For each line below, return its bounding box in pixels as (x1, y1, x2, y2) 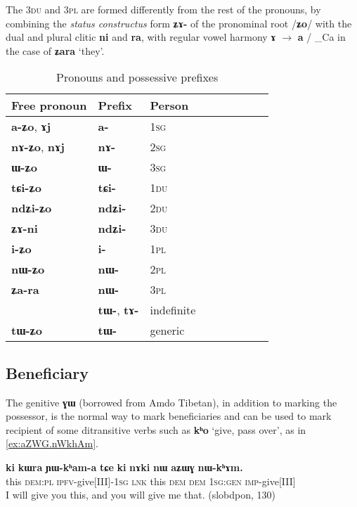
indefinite (150, 302, 196, 319)
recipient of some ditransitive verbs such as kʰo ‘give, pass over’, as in (6, 422, 306, 437)
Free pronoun (11, 97, 87, 114)
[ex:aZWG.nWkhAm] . (6, 436, 98, 451)
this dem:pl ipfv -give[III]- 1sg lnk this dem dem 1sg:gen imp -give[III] (6, 473, 296, 488)
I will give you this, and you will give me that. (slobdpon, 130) (6, 487, 276, 502)
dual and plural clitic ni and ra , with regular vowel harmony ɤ (6, 30, 276, 44)
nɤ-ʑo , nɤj (11, 139, 65, 155)
